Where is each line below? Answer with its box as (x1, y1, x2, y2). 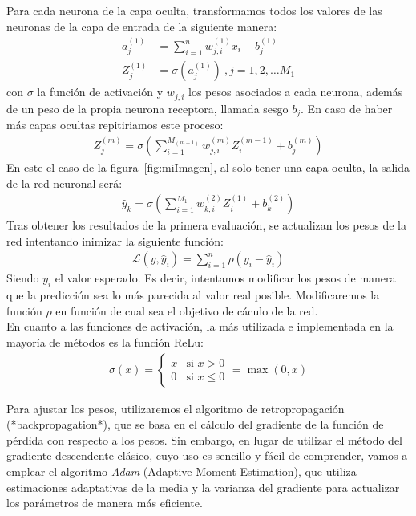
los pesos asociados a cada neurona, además (188, 83, 403, 100)
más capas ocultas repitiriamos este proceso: (6, 116, 224, 133)
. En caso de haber (301, 100, 393, 116)
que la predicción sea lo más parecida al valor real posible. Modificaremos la (6, 286, 380, 303)
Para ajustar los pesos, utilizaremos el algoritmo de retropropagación (6, 400, 345, 416)
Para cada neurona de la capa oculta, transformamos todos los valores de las (6, 2, 382, 18)
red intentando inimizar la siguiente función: (6, 232, 224, 249)
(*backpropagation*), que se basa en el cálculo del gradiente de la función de (6, 416, 384, 433)
